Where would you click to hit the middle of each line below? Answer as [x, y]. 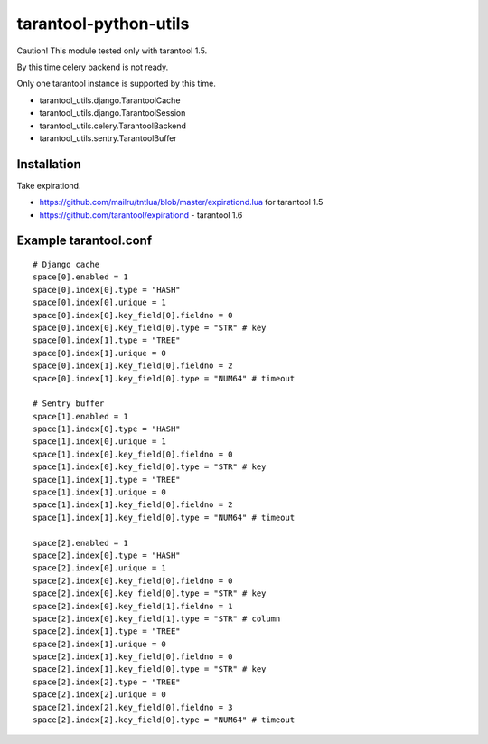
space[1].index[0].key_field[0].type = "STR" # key [150, 467]
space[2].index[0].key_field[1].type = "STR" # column [157, 618]
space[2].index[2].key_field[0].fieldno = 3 [133, 707]
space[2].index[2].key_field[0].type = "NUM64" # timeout [164, 720]
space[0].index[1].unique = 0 [100, 353]
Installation [49, 164]
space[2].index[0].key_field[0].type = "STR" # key [150, 593]
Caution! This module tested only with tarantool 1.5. [112, 51]
